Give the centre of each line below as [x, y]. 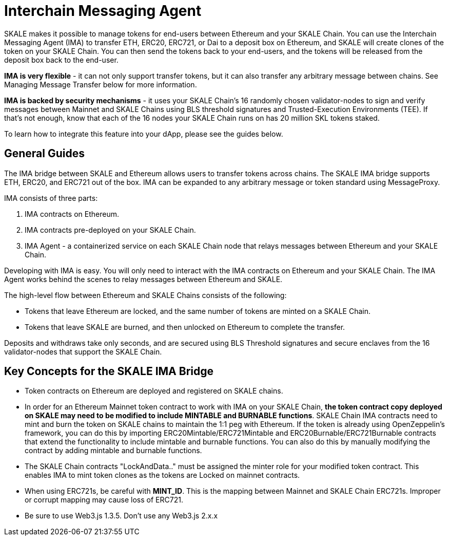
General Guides [45, 154]
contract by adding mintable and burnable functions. [113, 451]
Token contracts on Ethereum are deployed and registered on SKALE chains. [154, 391]
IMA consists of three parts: [51, 198]
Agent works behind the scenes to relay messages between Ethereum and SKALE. [143, 279]
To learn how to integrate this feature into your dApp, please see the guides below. [144, 134]
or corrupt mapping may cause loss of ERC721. [104, 500]
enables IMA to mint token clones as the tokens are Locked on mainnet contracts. [162, 475]
